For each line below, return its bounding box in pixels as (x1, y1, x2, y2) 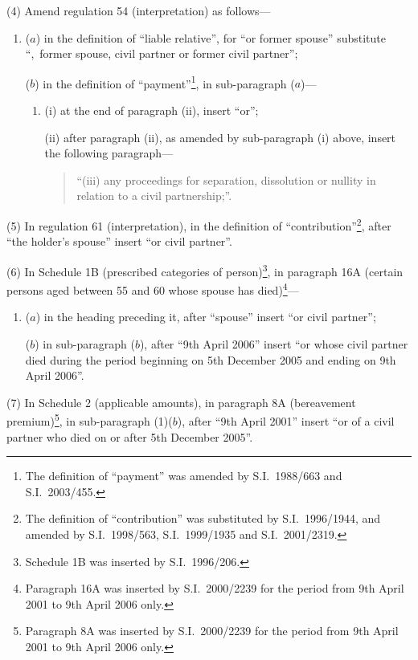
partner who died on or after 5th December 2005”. (6, 428, 253, 445)
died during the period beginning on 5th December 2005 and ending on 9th (25, 351, 396, 368)
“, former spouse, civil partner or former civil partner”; (25, 45, 298, 62)
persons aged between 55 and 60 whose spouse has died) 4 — (6, 279, 299, 298)
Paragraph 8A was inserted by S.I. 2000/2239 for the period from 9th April (25, 622, 399, 639)
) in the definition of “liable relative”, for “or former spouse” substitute (35, 29, 386, 46)
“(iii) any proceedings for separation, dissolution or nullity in (76, 171, 376, 188)
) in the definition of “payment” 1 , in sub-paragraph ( (35, 72, 295, 92)
